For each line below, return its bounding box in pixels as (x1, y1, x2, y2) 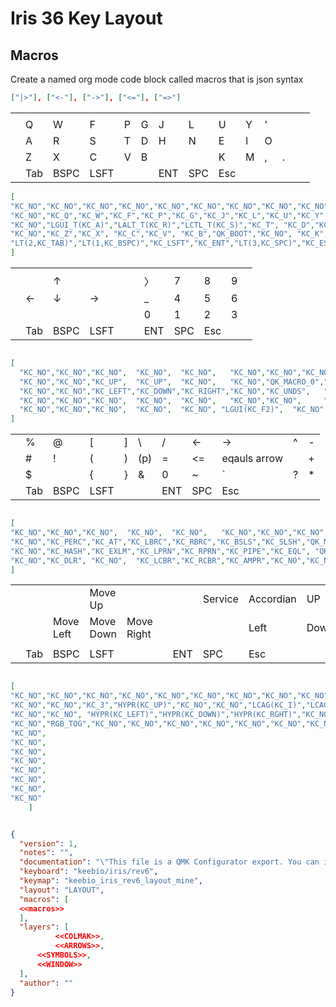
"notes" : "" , (19, 848, 74, 858)
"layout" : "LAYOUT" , (19, 885, 105, 895)
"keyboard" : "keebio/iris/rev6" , (19, 867, 159, 877)
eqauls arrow (221, 452, 283, 466)
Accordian (248, 592, 297, 606)
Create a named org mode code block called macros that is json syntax (10, 73, 304, 85)
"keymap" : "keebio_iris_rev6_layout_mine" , (19, 876, 203, 886)
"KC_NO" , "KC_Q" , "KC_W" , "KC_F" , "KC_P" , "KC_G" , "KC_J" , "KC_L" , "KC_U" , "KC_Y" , (10, 210, 329, 221)
